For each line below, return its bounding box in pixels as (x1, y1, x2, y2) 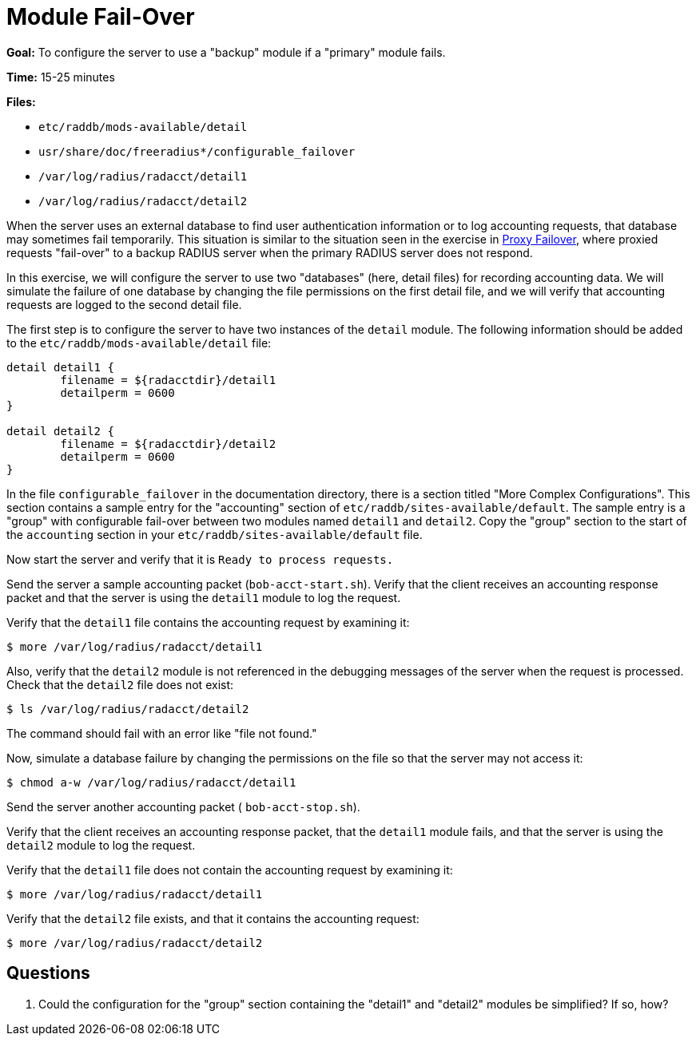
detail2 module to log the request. (6, 838, 196, 852)
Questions (6, 963, 90, 984)
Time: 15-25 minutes (6, 69, 115, 84)
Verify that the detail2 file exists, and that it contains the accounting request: (6, 911, 420, 925)
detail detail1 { (6, 360, 114, 374)
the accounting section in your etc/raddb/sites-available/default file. (6, 527, 423, 541)
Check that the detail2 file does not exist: (6, 677, 234, 691)
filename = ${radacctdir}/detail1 (60, 373, 276, 386)
